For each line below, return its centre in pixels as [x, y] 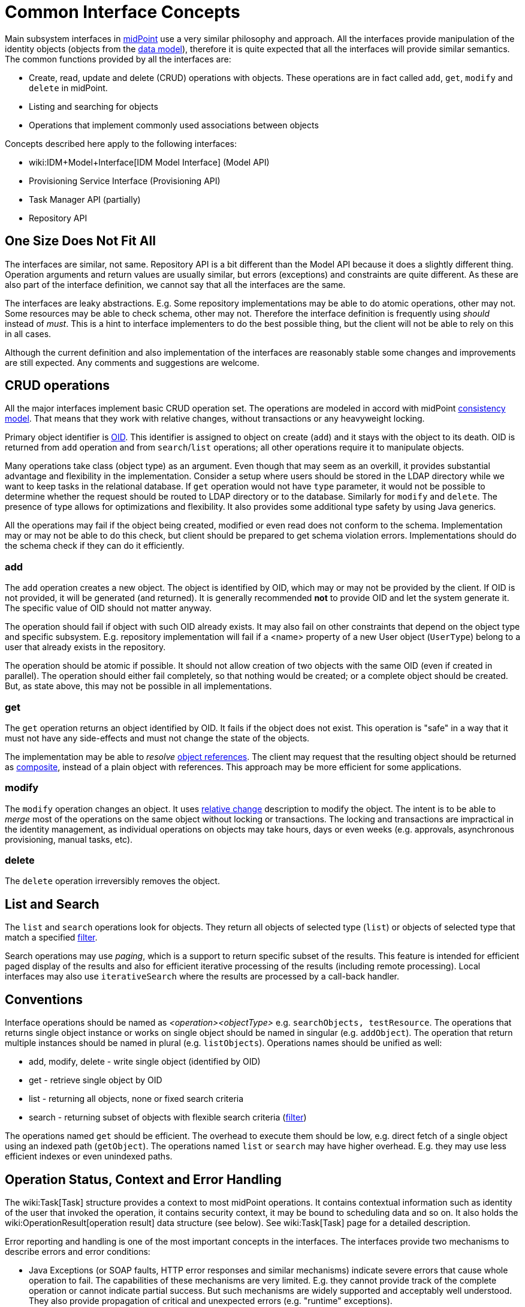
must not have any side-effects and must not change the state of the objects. [157, 738]
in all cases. [28, 333]
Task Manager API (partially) [85, 199]
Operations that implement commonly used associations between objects [174, 125]
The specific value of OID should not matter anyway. [108, 608]
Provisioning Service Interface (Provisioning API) [125, 181]
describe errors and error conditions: [78, 1251]
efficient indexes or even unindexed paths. [89, 1156]
